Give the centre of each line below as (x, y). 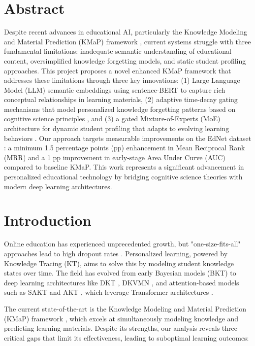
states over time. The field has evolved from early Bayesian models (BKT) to (120, 273)
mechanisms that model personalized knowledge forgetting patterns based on (120, 109)
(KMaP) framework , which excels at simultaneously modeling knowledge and (121, 318)
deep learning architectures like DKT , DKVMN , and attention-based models (122, 282)
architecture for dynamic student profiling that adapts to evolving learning (117, 128)
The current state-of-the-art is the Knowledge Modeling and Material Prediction (125, 308)
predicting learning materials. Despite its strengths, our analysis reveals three (121, 328)
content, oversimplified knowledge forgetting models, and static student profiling (125, 60)
